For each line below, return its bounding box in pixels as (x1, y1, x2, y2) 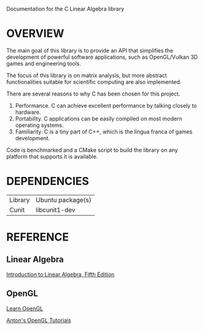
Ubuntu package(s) (35, 195, 92, 204)
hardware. (15, 108, 42, 116)
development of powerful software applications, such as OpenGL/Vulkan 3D (6, 53, 199, 61)
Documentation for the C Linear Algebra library (6, 6, 125, 12)
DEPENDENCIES (6, 174, 90, 189)
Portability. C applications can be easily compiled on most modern (15, 114, 182, 122)
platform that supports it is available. (6, 152, 98, 160)
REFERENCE (6, 230, 69, 244)
